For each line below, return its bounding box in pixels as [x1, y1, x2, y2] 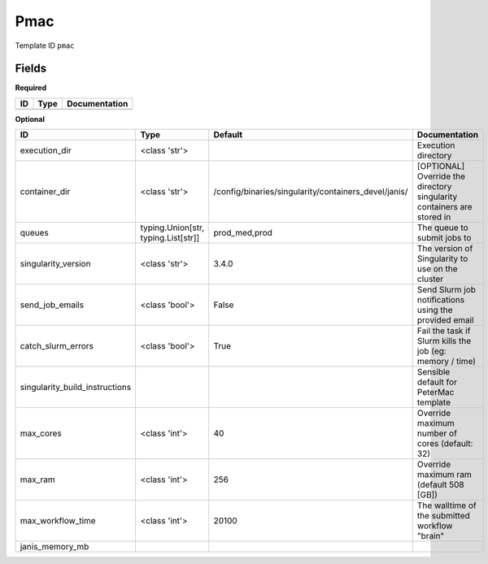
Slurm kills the [416, 336, 472, 347]
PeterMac [416, 387, 455, 398]
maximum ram [416, 469, 472, 480]
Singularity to [416, 253, 468, 264]
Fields [15, 62, 47, 76]
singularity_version [20, 258, 91, 270]
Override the [416, 171, 465, 182]
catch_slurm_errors [20, 341, 94, 352]
